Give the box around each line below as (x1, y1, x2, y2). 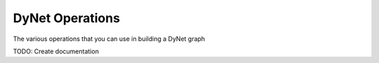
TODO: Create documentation (13, 47, 100, 55)
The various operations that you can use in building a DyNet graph (13, 35, 206, 43)
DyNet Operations (13, 10, 121, 26)
